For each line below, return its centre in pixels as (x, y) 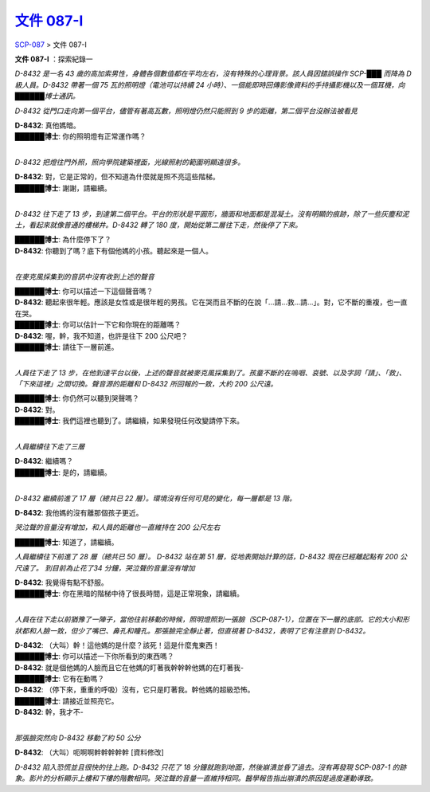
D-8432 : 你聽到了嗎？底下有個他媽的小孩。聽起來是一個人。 (114, 250)
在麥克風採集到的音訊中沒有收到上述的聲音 (84, 276)
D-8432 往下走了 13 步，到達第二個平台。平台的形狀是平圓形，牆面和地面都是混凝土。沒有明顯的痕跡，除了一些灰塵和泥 (212, 214)
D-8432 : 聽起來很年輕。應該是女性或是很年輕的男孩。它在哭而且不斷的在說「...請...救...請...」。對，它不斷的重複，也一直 (211, 302)
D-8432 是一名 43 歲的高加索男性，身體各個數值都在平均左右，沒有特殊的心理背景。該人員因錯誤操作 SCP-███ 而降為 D (213, 74)
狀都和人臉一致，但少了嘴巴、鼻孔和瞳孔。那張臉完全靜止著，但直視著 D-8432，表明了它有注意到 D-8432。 (192, 630)
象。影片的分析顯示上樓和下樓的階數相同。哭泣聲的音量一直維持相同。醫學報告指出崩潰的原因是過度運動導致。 (196, 778)
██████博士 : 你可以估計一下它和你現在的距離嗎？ (98, 325)
